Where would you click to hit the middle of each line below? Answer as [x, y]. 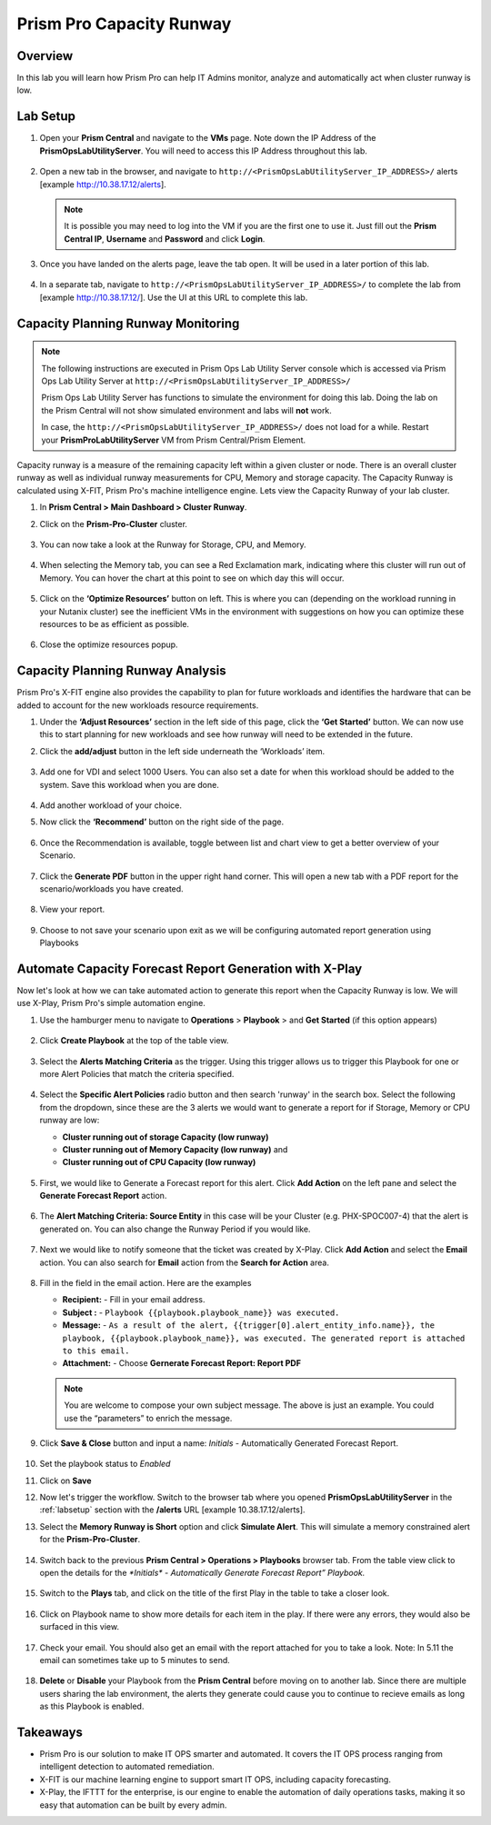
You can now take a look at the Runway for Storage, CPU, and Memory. [173, 544]
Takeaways [50, 1732]
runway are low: [70, 1120]
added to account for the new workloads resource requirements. [138, 705]
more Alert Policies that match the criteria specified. [137, 1073]
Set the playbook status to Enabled [105, 1464]
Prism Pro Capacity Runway [124, 24]
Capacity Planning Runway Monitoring [128, 323]
